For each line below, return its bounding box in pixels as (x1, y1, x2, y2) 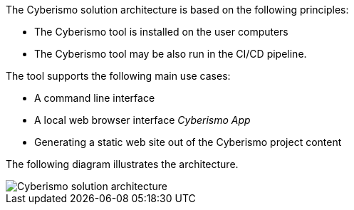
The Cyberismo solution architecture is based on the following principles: (6, 4, 349, 16)
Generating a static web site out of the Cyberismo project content (34, 136, 342, 148)
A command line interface (34, 92, 155, 104)
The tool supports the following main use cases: (6, 70, 231, 82)
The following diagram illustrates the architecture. (6, 158, 239, 170)
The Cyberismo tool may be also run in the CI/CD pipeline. (34, 48, 307, 60)
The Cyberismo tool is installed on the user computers (34, 26, 288, 38)
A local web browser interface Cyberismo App (34, 114, 251, 126)
